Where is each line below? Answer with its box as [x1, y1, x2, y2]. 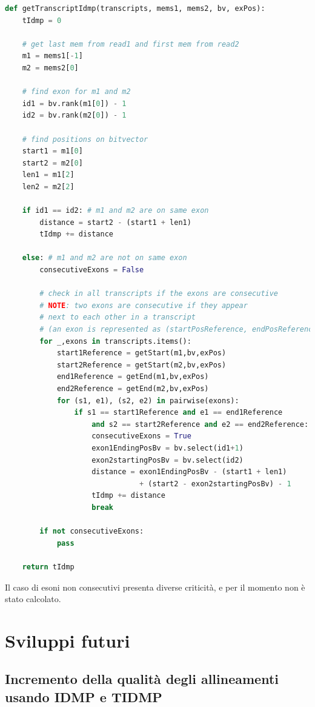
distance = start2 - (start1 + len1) [39, 218, 191, 227]
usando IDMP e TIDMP [5, 687, 162, 706]
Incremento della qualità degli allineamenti [5, 669, 279, 688]
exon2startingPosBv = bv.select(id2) [91, 455, 244, 464]
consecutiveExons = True [91, 432, 191, 441]
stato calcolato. [5, 592, 61, 605]
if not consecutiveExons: [39, 527, 144, 536]
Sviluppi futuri [5, 628, 130, 652]
